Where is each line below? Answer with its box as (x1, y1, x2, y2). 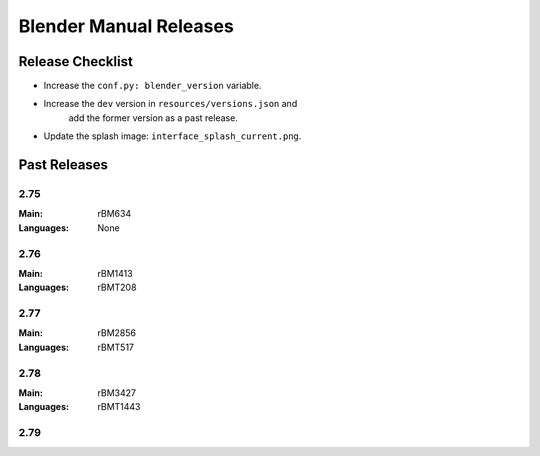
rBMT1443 (97, 401, 141, 413)
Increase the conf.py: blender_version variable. (43, 80, 262, 92)
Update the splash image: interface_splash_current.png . (43, 130, 302, 142)
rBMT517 (97, 341, 135, 353)
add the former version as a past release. (68, 111, 239, 124)
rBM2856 (97, 327, 137, 339)
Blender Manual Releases (18, 15, 234, 37)
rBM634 (97, 208, 132, 220)
